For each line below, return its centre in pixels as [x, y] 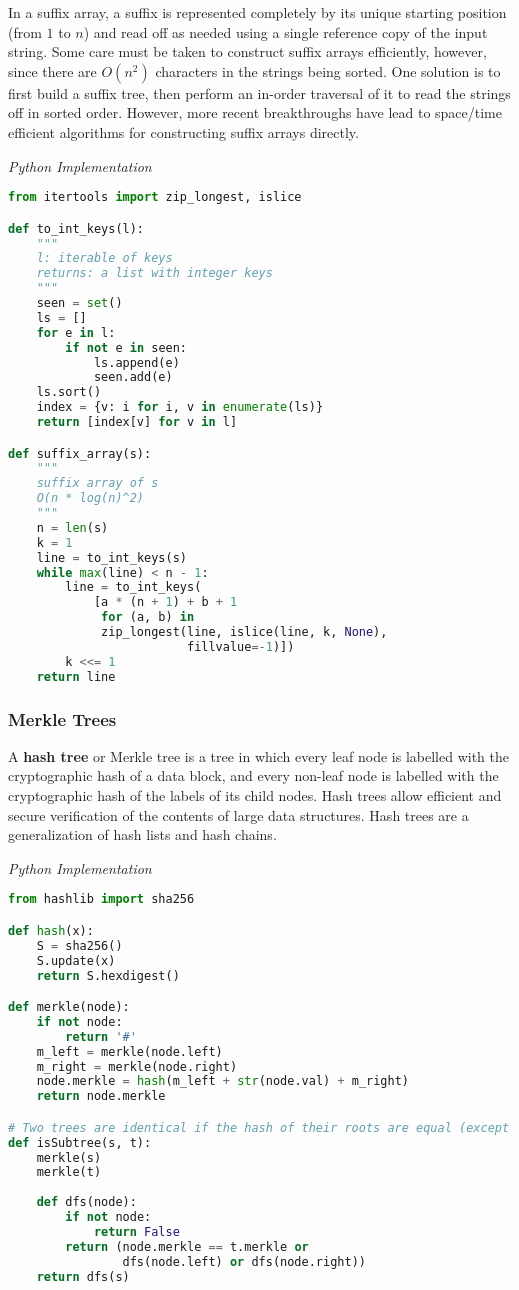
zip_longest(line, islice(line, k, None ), [244, 632]
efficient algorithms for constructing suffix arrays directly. [183, 131]
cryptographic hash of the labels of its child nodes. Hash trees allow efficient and [255, 795]
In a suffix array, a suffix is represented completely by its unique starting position [257, 12]
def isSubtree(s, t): [80, 1142]
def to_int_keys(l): [76, 228]
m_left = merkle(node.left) [129, 1051]
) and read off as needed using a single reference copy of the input [285, 31]
